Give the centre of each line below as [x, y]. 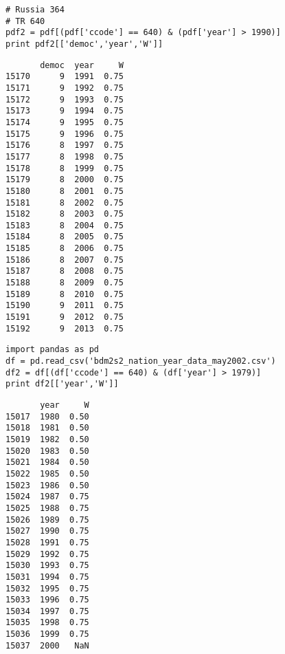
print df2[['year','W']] [62, 384]
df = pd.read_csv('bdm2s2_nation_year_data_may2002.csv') [141, 361]
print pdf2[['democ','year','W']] [84, 44]
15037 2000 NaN [47, 645]
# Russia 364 [35, 10]
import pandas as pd [53, 350]
